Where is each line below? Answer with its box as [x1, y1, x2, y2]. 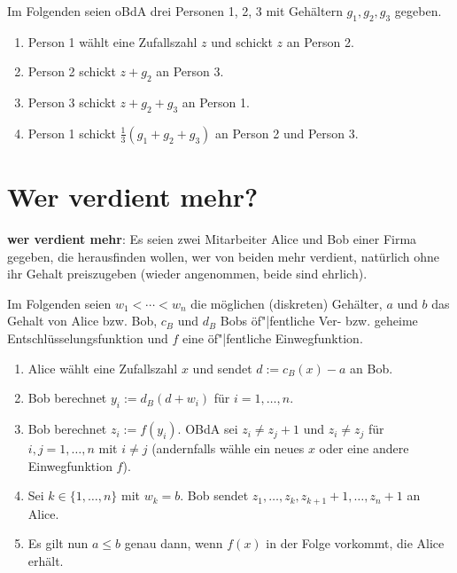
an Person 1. [182, 93, 250, 112]
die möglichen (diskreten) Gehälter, [190, 294, 383, 312]
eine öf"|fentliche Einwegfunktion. [182, 329, 363, 348]
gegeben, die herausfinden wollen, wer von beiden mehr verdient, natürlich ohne [7, 247, 439, 265]
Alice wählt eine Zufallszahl [27, 358, 178, 377]
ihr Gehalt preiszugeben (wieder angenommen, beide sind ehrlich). [7, 264, 368, 283]
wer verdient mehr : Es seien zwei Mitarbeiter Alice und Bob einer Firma [7, 230, 417, 248]
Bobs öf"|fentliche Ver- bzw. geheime [220, 311, 418, 330]
